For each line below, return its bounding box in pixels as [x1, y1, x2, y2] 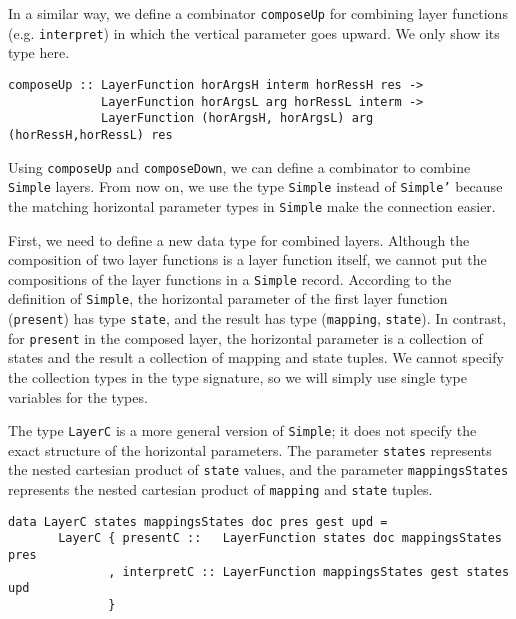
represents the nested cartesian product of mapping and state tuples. [8, 479, 433, 500]
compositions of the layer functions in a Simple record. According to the [8, 268, 452, 289]
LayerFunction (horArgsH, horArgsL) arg [101, 111, 374, 126]
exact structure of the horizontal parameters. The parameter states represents [8, 439, 492, 460]
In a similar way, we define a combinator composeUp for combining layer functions [8, 3, 508, 23]
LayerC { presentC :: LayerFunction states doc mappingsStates [58, 531, 502, 546]
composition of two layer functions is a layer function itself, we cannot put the [8, 249, 487, 270]
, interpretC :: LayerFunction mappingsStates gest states [108, 564, 510, 579]
